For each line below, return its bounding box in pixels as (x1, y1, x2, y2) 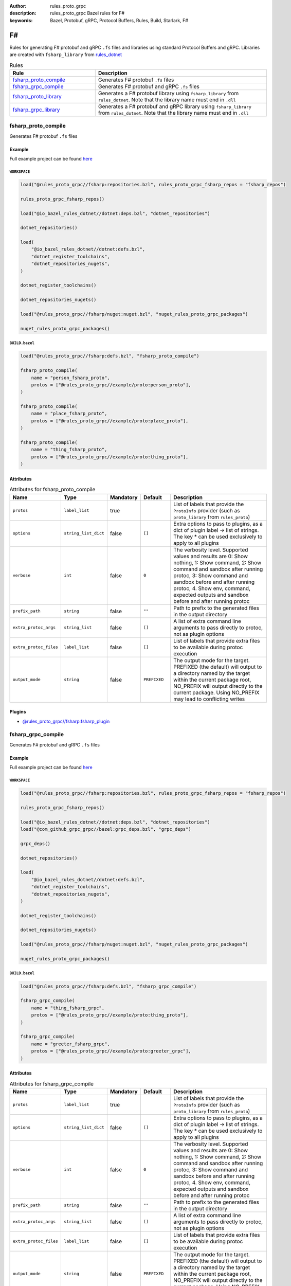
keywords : (9, 17, 33, 23)
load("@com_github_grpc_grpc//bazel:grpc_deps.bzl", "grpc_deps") (20, 826, 191, 832)
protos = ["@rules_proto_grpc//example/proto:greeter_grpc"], (31, 1048, 191, 1054)
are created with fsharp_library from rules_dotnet (9, 51, 122, 58)
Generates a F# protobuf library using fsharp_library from (98, 90, 239, 97)
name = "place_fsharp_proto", (31, 410, 107, 417)
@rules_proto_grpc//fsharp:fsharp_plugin (22, 718, 110, 724)
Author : (9, 3, 27, 9)
